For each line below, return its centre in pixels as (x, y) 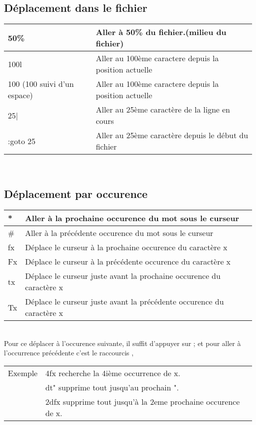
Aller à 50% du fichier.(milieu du (161, 32)
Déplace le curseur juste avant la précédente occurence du (124, 301)
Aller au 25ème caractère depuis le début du (172, 135)
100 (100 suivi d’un (41, 84)
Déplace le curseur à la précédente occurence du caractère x (128, 261)
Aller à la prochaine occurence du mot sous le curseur (132, 218)
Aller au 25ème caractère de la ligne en (163, 110)
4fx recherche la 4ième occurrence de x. (113, 373)
